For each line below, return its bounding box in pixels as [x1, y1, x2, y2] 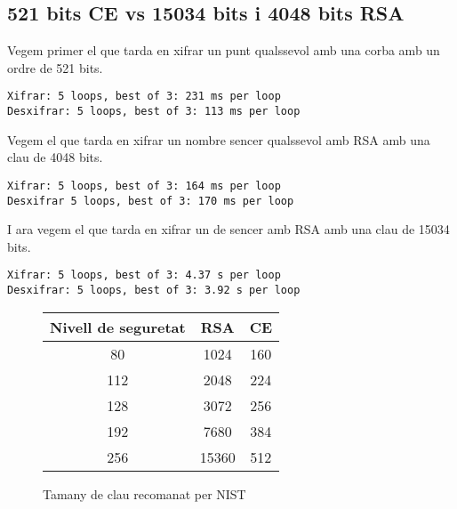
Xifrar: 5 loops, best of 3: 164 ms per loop [7, 179, 281, 192]
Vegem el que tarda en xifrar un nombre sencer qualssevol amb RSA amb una [7, 130, 430, 149]
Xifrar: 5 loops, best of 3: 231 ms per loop [7, 90, 281, 103]
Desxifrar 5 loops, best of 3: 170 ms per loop [7, 194, 294, 207]
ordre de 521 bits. [7, 58, 103, 77]
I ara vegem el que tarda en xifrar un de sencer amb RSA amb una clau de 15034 [7, 220, 450, 238]
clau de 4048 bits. [7, 148, 103, 166]
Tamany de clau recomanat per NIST [43, 484, 246, 503]
